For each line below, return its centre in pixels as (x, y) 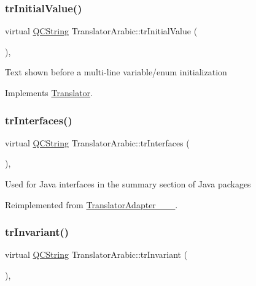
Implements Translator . (49, 92)
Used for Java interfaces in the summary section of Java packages (128, 184)
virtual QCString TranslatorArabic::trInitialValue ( (101, 31)
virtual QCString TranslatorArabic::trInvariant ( (96, 254)
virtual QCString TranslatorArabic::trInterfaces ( (97, 142)
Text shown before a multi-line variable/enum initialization (116, 72)
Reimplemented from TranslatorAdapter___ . (91, 204)
